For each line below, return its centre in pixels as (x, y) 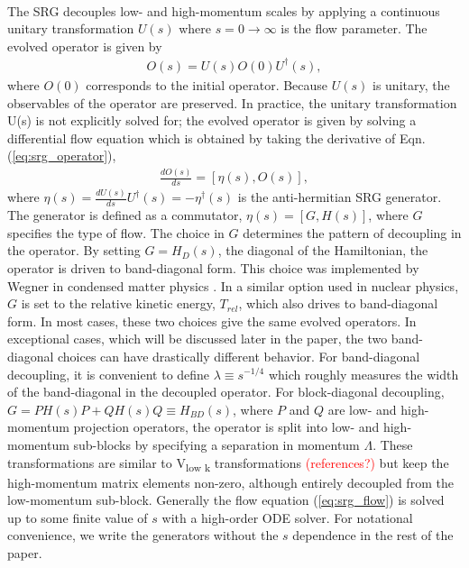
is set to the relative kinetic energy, (118, 303)
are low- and (362, 409)
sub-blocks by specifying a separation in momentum (216, 444)
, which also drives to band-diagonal (338, 303)
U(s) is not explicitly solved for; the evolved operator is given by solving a (212, 120)
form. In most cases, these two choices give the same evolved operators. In (212, 321)
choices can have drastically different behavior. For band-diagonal (239, 356)
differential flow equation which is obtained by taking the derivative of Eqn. (216, 137)
